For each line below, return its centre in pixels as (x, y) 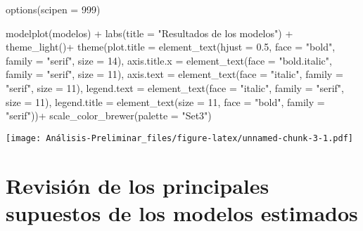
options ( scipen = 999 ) (53, 9)
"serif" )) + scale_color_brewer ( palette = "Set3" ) (109, 115)
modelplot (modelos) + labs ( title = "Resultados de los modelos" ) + (149, 33)
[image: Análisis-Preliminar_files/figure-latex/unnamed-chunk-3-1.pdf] (179, 138)
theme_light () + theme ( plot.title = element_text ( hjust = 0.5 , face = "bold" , (171, 47)
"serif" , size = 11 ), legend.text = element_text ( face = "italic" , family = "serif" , (175, 87)
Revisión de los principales (138, 185)
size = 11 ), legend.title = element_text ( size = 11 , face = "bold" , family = (165, 101)
